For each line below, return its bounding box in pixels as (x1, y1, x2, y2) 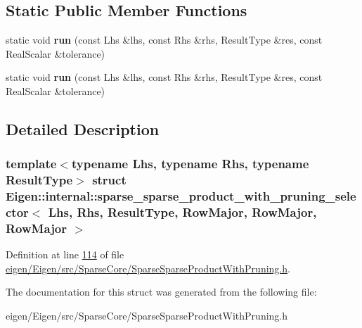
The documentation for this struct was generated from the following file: (6, 284, 317, 299)
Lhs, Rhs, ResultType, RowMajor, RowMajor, (48, 203, 317, 221)
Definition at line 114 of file (6, 247, 124, 262)
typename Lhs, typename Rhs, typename (71, 155, 309, 172)
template (6, 155, 57, 172)
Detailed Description (6, 118, 160, 139)
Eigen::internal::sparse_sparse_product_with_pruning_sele (6, 187, 356, 205)
